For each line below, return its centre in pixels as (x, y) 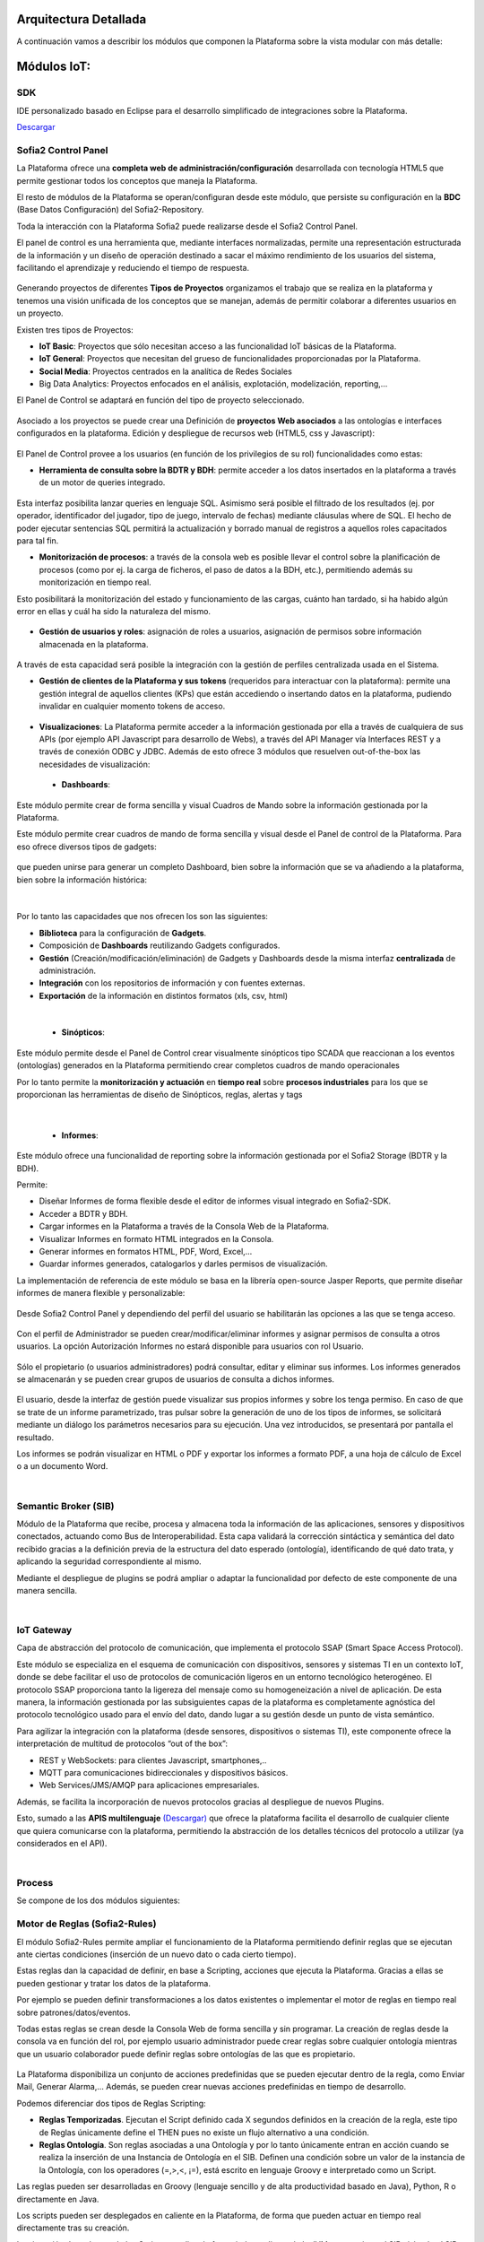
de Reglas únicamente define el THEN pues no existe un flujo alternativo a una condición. (204, 2132)
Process (35, 1883)
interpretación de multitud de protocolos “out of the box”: (122, 1743)
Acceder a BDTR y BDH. (83, 1213)
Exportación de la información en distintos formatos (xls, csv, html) (164, 995)
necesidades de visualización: (95, 764)
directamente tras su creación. (73, 2228)
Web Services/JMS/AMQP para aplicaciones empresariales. (149, 1786)
